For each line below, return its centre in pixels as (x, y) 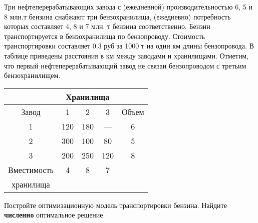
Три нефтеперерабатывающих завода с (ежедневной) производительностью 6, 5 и (128, 6)
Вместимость (31, 169)
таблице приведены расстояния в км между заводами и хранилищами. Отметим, (126, 55)
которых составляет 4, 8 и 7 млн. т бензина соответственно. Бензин (107, 26)
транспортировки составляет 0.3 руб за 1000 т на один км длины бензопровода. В (129, 46)
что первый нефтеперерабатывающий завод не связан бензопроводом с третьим (125, 65)
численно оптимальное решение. (55, 215)
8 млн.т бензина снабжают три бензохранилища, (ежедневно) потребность (117, 16)
